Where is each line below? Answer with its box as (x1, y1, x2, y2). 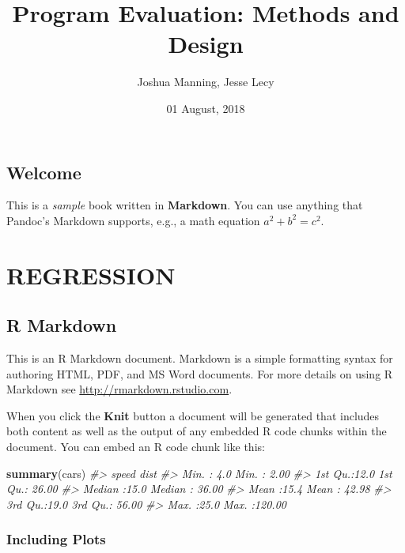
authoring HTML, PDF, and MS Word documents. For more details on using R (6, 365, 393, 382)
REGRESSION (6, 258, 176, 291)
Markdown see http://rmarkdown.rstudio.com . (6, 381, 233, 397)
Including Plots (6, 529, 106, 549)
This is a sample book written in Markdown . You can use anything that (6, 197, 363, 213)
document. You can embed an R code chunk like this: (6, 438, 265, 455)
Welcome (6, 160, 81, 184)
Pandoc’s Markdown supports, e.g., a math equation (6, 212, 260, 228)
